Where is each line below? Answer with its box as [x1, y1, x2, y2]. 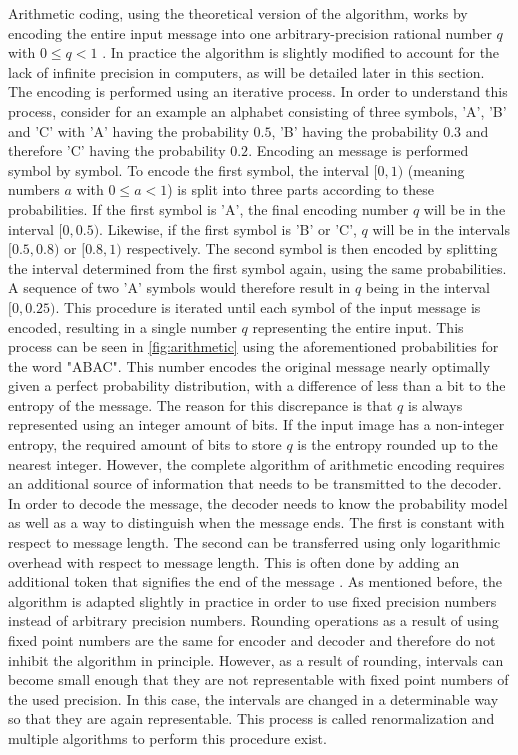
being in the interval [365, 277, 490, 298]
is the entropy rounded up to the [297, 434, 498, 455]
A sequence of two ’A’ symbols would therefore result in [8, 277, 351, 298]
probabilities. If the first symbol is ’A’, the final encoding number [8, 198, 409, 219]
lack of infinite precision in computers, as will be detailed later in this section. [8, 61, 485, 82]
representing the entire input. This [252, 316, 464, 337]
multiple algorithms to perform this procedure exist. [8, 727, 327, 748]
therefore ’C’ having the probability [8, 140, 226, 161]
